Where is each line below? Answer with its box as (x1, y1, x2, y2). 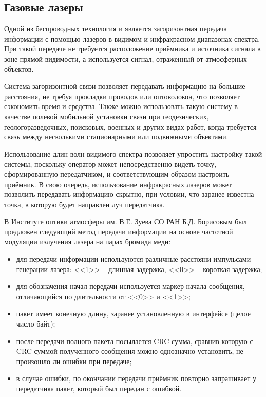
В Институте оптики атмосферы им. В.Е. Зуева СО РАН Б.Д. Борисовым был (4, 216, 247, 227)
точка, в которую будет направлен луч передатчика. (4, 199, 165, 209)
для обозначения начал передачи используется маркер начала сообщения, (16, 281, 245, 292)
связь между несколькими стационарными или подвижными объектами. (4, 131, 229, 142)
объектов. (4, 63, 34, 74)
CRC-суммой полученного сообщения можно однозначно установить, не (16, 346, 243, 356)
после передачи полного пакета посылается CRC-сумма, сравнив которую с (16, 335, 253, 346)
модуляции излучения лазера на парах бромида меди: (4, 236, 171, 247)
